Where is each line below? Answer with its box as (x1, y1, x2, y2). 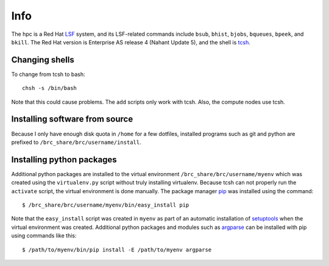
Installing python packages (11, 154, 117, 165)
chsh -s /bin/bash (22, 85, 77, 92)
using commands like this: (11, 232, 77, 239)
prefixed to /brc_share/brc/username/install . (11, 138, 141, 146)
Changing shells (11, 55, 74, 65)
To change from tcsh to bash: (11, 70, 85, 78)
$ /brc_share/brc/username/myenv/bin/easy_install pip (22, 202, 189, 208)
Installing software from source (11, 114, 133, 124)
